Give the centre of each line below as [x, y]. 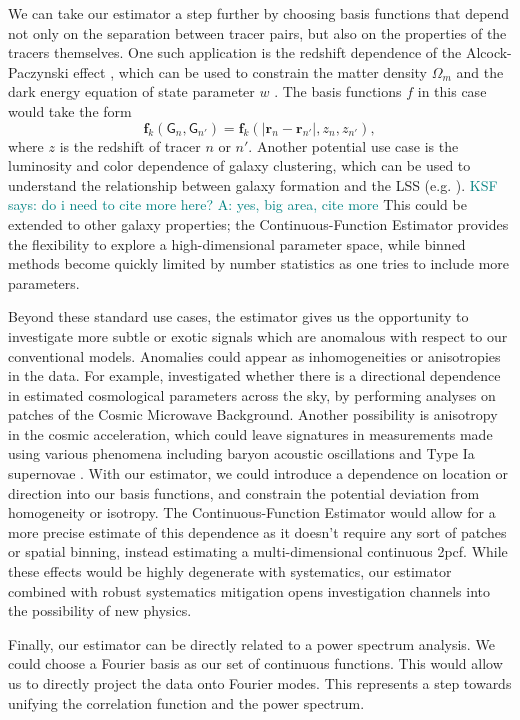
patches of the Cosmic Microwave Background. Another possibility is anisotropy [253, 414]
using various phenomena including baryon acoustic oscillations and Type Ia [241, 453]
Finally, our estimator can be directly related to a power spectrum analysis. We [251, 643]
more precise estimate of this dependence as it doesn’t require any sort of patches [257, 531]
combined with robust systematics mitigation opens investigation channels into [249, 590]
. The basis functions [338, 91]
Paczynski [38, 71]
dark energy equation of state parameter [131, 91]
